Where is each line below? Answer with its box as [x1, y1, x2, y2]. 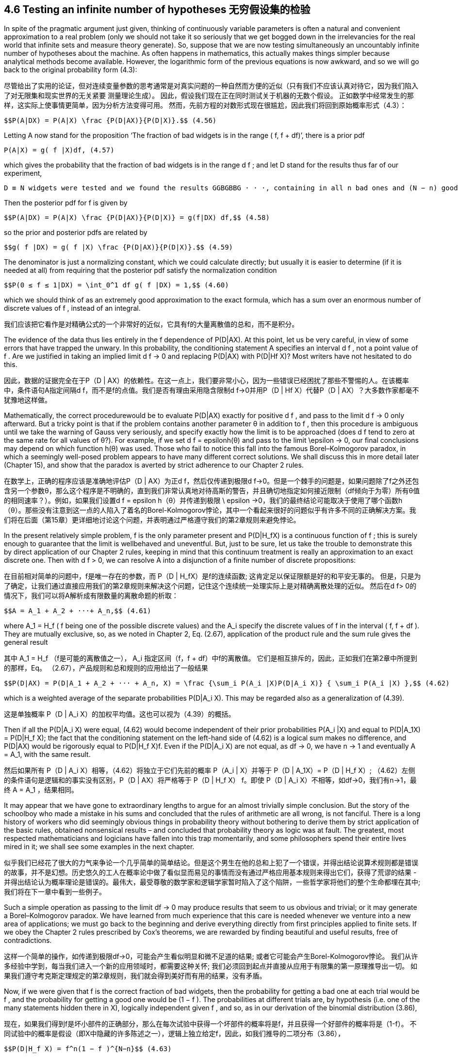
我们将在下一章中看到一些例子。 [4, 888, 106, 896]
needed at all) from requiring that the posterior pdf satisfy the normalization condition [4, 266, 277, 275]
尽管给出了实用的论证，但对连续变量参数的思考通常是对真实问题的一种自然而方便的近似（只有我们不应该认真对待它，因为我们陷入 [4, 82, 418, 90]
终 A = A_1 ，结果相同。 [4, 786, 78, 794]
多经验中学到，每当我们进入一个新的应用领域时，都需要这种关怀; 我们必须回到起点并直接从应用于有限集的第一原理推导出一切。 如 [4, 962, 418, 971]
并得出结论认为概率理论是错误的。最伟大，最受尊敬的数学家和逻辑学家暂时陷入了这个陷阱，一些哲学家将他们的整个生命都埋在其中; [4, 878, 421, 887]
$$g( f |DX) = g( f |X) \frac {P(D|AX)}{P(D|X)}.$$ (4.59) [4, 243, 233, 252]
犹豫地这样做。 [4, 396, 51, 404]
